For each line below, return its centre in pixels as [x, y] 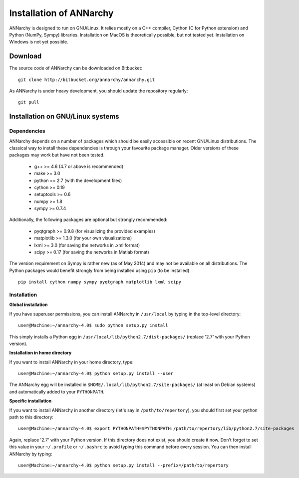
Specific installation [30, 401]
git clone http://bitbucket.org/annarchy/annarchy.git [87, 79]
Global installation [28, 304]
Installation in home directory [40, 353]
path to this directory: [31, 417]
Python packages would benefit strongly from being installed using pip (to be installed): [100, 270]
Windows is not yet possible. [39, 42]
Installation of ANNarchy [61, 13]
